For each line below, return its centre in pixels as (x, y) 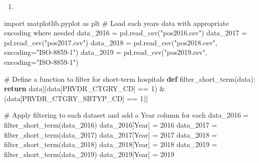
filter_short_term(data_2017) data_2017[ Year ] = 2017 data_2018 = (111, 134)
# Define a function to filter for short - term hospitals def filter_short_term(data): (130, 79)
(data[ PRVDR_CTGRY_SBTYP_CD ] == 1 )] (76, 98)
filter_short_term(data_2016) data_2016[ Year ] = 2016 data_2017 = (111, 124)
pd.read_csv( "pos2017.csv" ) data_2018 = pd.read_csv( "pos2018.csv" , (111, 42)
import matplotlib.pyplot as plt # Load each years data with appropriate (117, 23)
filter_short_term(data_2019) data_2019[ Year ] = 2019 (89, 154)
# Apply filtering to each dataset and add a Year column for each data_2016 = (127, 115)
